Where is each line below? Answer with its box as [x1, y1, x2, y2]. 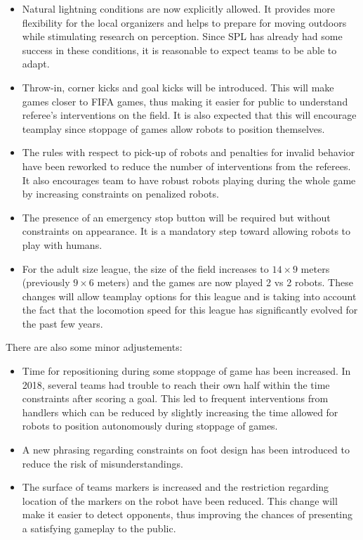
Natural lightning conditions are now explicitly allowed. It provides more [22, 1, 336, 15]
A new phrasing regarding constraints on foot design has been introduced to [22, 442, 350, 457]
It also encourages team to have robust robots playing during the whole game [22, 172, 356, 187]
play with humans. [22, 237, 103, 252]
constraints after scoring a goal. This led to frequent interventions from [22, 391, 329, 406]
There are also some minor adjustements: [6, 340, 183, 354]
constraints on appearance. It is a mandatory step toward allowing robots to [22, 224, 351, 238]
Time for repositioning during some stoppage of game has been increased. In [22, 364, 351, 378]
